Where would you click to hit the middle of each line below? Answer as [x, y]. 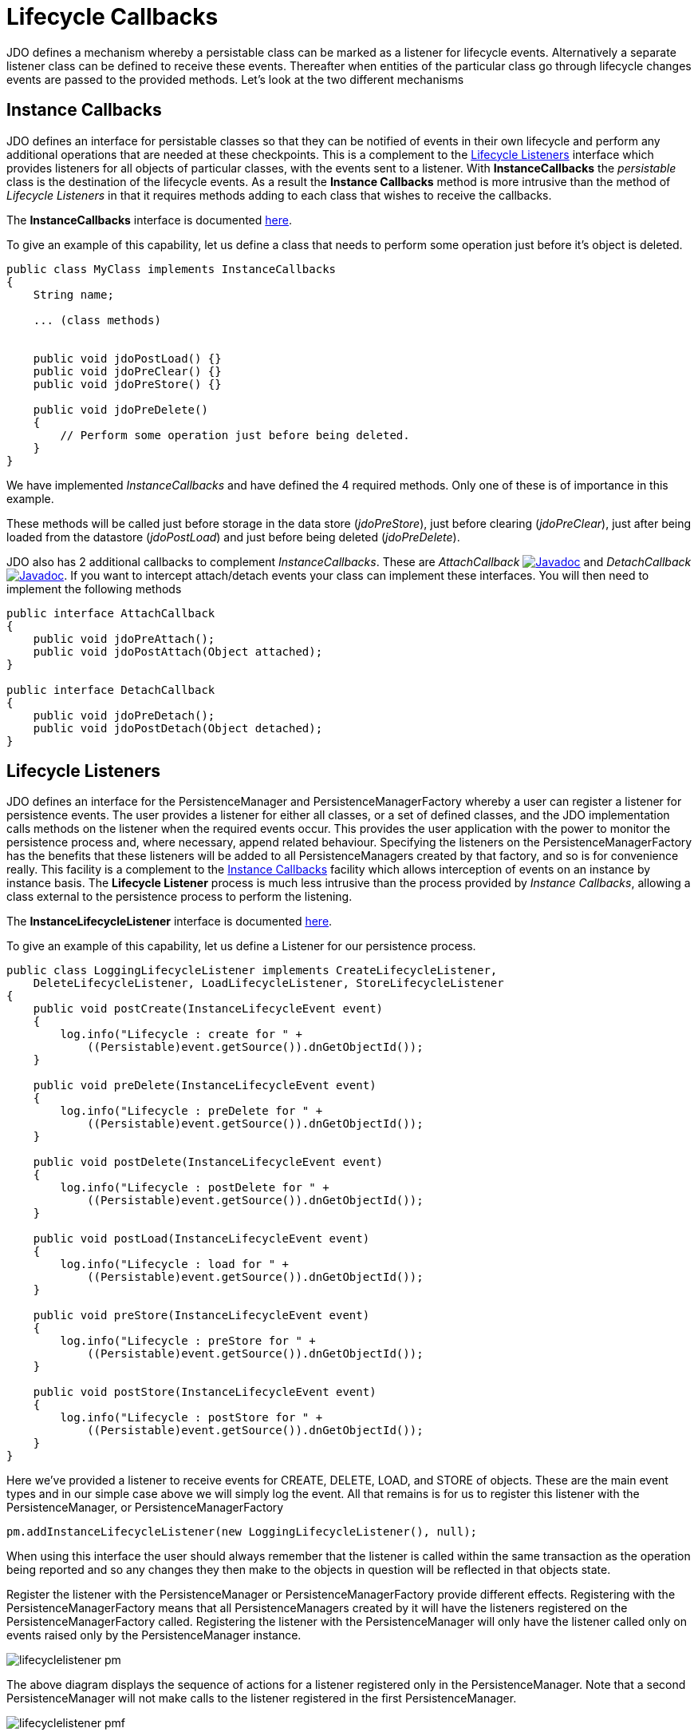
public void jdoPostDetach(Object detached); [178, 728]
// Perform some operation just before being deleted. [235, 435]
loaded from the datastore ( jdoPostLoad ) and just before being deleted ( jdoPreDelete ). [233, 537]
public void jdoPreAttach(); [124, 638]
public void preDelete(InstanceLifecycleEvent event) [205, 1086]
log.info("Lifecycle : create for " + [181, 1034]
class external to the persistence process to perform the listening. [179, 897]
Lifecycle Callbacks [112, 17]
